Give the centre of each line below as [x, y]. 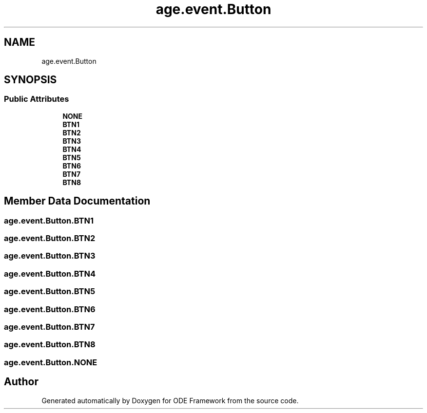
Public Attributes [37, 99]
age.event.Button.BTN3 [50, 256]
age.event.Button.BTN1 [49, 220]
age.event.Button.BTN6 [50, 309]
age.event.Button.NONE [51, 362]
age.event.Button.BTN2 [50, 238]
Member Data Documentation [77, 201]
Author [21, 382]
